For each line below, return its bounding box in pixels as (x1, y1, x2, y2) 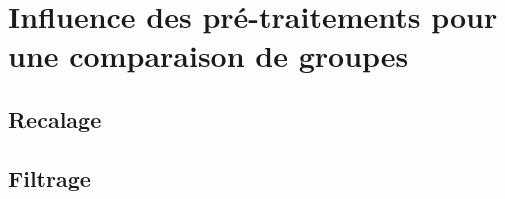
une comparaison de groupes (8, 35, 409, 76)
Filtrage (8, 162, 91, 193)
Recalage (8, 103, 102, 134)
